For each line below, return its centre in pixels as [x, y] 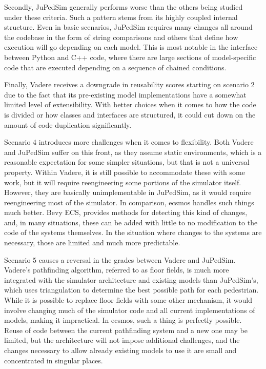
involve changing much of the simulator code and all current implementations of [130, 310]
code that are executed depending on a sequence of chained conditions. [115, 67]
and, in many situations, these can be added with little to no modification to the [131, 222]
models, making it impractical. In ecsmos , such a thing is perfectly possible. [123, 320]
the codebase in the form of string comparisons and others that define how [121, 37]
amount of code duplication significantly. [68, 124]
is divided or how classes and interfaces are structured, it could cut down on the [130, 114]
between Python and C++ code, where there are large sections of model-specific [130, 57]
